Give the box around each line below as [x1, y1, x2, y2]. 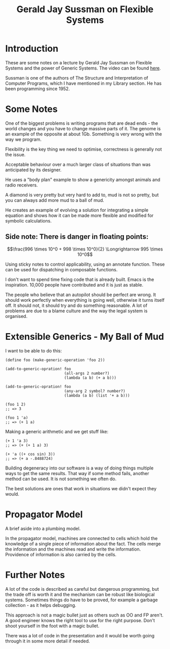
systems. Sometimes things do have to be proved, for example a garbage [5, 597, 158, 603]
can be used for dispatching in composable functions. [5, 266, 118, 272]
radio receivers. [5, 182, 38, 188]
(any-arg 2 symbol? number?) [64, 388, 125, 393]
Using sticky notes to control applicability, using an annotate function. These [5, 261, 165, 267]
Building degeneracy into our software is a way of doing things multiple [5, 465, 154, 471]
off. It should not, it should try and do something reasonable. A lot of [5, 302, 148, 308]
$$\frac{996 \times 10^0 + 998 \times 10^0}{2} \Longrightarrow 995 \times [7, 246, 163, 252]
